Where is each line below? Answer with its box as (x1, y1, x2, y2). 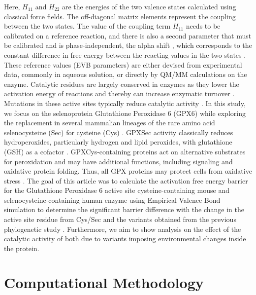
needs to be (186, 21, 221, 31)
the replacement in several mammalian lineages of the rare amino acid (4, 117, 215, 128)
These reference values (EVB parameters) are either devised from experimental (4, 59, 242, 70)
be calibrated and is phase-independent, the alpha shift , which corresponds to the (4, 40, 252, 50)
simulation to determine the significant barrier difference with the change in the (4, 204, 245, 215)
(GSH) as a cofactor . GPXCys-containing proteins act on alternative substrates (4, 146, 246, 156)
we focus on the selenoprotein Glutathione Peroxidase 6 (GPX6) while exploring (4, 108, 246, 118)
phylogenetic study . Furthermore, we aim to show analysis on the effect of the (4, 223, 241, 234)
